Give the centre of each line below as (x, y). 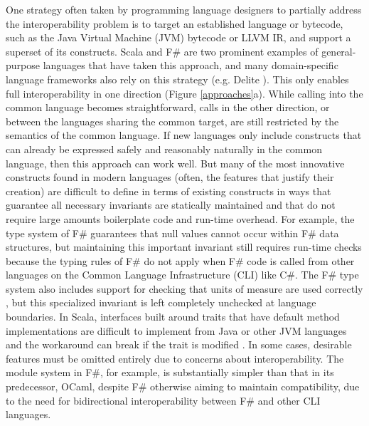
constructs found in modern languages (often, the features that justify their (170, 177)
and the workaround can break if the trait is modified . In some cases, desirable (179, 344)
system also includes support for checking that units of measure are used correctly (184, 288)
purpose (23, 65)
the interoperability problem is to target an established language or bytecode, (175, 23)
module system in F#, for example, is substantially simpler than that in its (170, 372)
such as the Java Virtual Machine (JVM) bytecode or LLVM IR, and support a (178, 37)
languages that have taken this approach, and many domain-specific (191, 65)
